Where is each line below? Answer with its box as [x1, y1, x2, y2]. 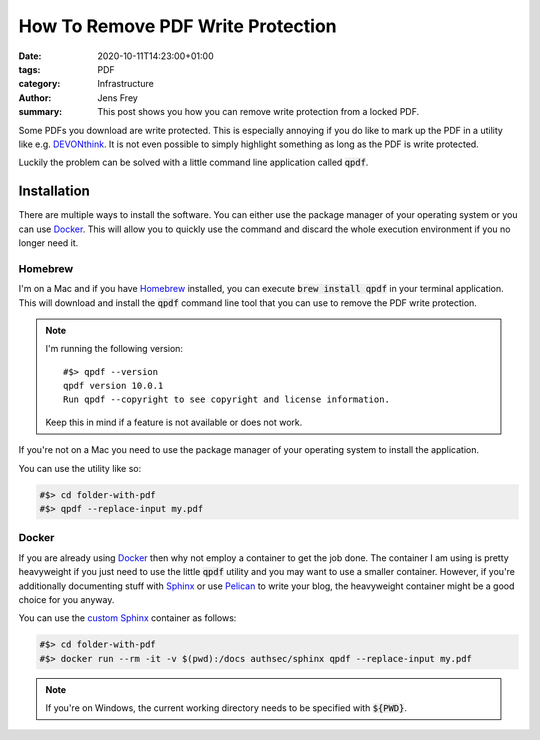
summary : [18, 106, 63, 118]
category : [18, 78, 61, 90]
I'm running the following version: [45, 343, 184, 355]
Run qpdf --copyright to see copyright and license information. [63, 394, 390, 405]
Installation [18, 183, 90, 200]
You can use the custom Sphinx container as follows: [18, 612, 237, 624]
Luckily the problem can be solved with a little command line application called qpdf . [18, 156, 369, 169]
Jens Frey [97, 91, 139, 104]
